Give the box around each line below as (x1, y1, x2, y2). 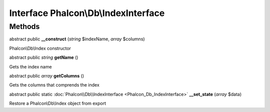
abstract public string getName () (9, 54, 78, 60)
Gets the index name (9, 63, 52, 69)
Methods (9, 22, 40, 31)
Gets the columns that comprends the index (9, 82, 99, 88)
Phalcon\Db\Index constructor (9, 45, 71, 51)
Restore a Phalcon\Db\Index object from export (9, 100, 106, 106)
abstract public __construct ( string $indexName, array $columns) (9, 36, 145, 42)
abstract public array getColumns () (9, 72, 84, 78)
